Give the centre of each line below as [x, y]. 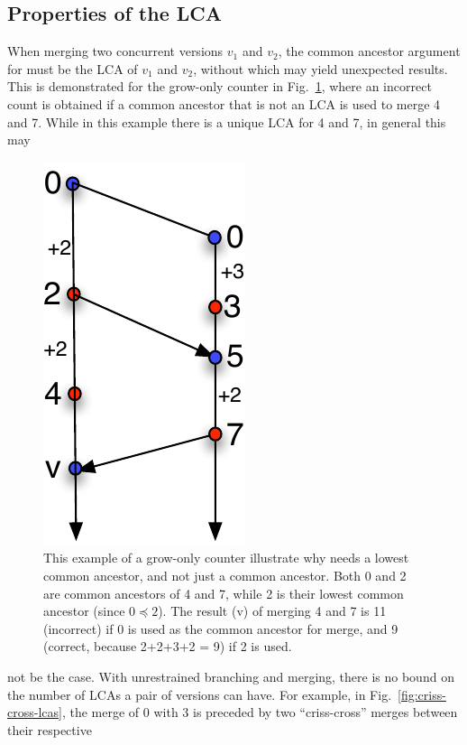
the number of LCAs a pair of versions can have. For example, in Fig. [200, 694]
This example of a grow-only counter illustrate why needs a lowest [226, 558]
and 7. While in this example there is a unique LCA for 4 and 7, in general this [227, 121]
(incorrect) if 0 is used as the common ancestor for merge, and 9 [221, 628]
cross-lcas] [35, 712]
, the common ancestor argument [369, 51]
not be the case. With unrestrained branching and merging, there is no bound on [231, 676]
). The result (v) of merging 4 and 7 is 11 [272, 611]
